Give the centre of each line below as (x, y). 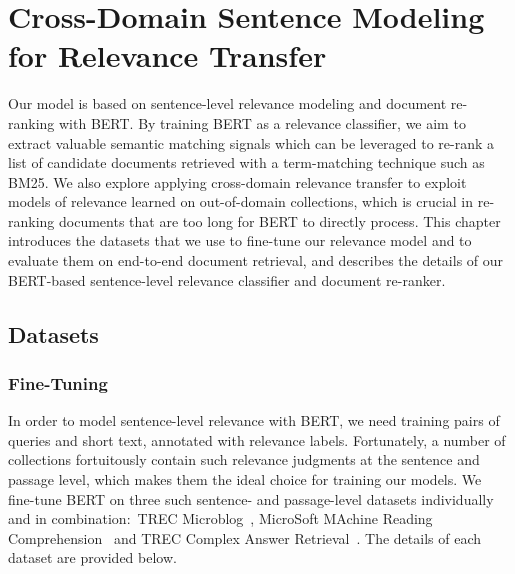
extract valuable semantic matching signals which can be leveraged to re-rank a (251, 142)
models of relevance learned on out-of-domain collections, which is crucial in (241, 201)
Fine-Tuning (58, 382)
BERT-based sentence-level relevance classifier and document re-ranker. (227, 279)
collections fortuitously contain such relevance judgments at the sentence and (244, 459)
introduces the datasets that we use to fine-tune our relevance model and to (240, 240)
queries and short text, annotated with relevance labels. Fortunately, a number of (257, 439)
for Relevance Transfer (167, 55)
